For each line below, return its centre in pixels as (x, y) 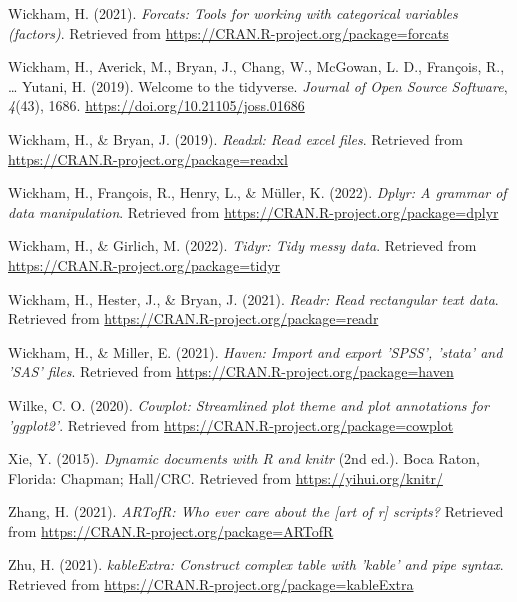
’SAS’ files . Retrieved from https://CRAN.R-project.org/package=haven (231, 371)
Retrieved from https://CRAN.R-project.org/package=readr (193, 318)
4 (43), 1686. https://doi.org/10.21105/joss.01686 (156, 105)
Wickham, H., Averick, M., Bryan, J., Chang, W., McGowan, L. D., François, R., (256, 66)
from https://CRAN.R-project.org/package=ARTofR (171, 530)
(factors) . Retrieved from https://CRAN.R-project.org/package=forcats (228, 32)
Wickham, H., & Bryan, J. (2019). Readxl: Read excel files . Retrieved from (235, 138)
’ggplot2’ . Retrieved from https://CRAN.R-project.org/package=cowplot (231, 424)
